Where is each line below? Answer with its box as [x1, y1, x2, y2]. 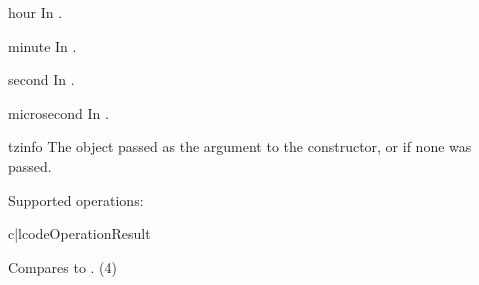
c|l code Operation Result [8, 223, 151, 244]
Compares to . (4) [8, 256, 117, 277]
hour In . [8, 2, 63, 22]
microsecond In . [8, 102, 109, 123]
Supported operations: [8, 189, 144, 210]
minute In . [8, 35, 77, 56]
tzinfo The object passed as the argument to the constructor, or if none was [8, 136, 472, 157]
